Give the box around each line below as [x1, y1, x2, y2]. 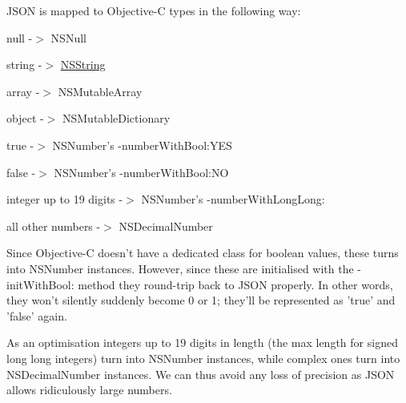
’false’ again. [6, 307, 67, 324]
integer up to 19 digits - [6, 191, 123, 208]
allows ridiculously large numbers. [6, 381, 172, 398]
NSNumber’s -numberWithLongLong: [141, 191, 325, 208]
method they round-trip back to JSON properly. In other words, [78, 276, 393, 292]
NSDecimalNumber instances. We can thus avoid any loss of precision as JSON [6, 365, 395, 382]
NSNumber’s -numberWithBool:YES [52, 136, 232, 153]
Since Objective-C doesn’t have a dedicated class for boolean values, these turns [6, 244, 399, 261]
